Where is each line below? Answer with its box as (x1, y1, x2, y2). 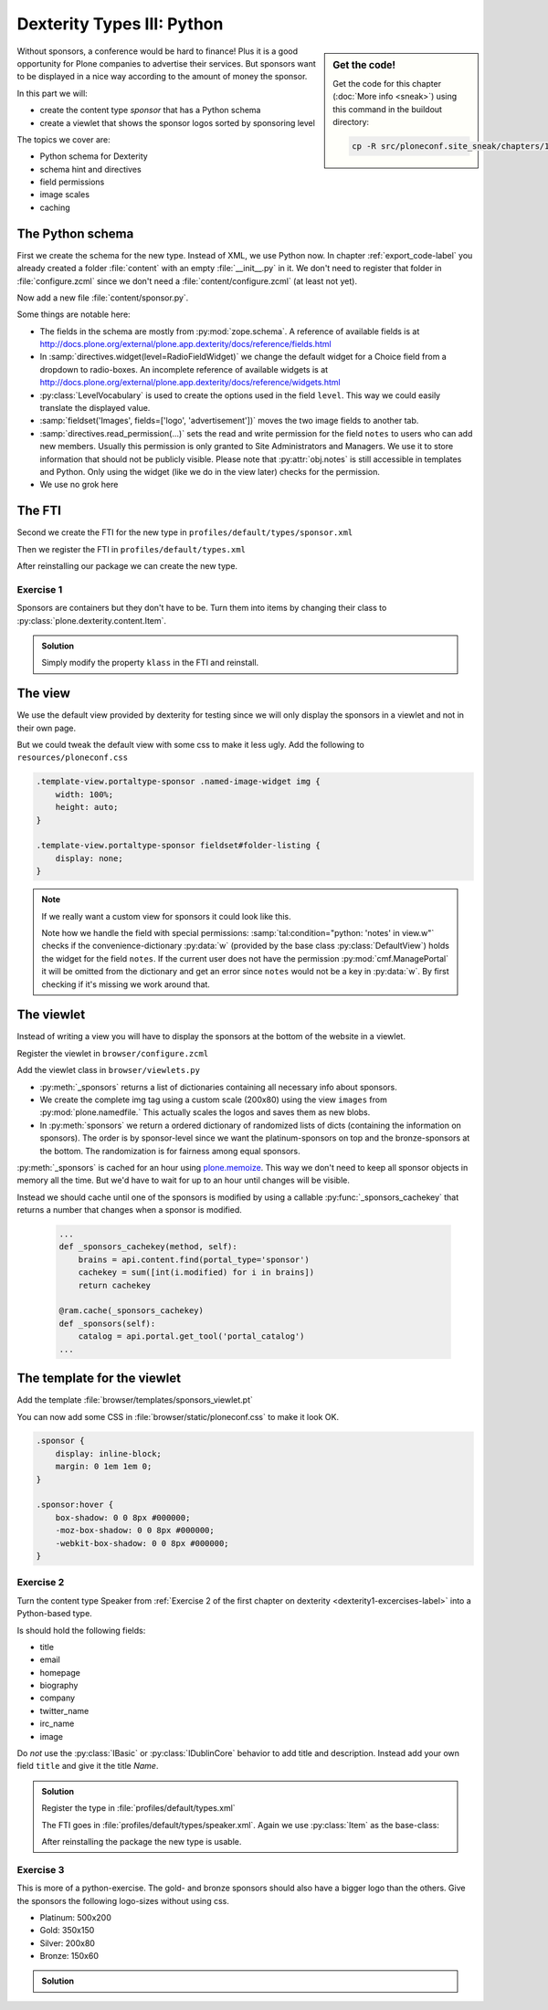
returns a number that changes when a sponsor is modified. (16, 1205, 242, 1215)
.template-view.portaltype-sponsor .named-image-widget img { (36, 776, 321, 787)
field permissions (39, 176, 105, 187)
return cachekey (78, 1279, 151, 1290)
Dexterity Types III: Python (16, 14, 224, 34)
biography (39, 1680, 79, 1691)
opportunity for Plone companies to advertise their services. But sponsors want (16, 58, 317, 68)
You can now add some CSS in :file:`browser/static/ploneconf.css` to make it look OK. (16, 1411, 340, 1422)
